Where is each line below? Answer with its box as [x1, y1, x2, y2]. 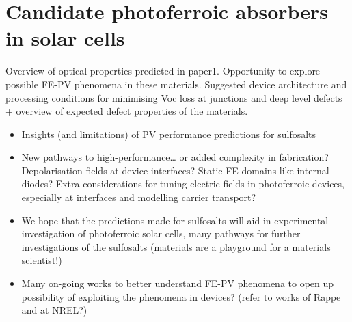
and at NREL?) [21, 303, 87, 317]
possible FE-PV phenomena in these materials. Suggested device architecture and [5, 77, 347, 91]
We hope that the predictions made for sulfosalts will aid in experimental [21, 213, 329, 227]
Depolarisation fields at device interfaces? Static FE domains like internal [21, 163, 329, 177]
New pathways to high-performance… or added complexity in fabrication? [21, 150, 329, 164]
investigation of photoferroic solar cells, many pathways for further [21, 226, 301, 241]
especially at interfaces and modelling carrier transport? [21, 190, 256, 204]
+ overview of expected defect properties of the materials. [5, 104, 248, 118]
